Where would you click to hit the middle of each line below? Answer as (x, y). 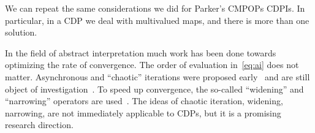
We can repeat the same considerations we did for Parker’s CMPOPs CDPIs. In (155, 8)
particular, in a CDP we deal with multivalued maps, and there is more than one (157, 20)
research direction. (39, 125)
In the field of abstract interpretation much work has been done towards (141, 52)
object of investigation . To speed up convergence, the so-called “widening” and (154, 89)
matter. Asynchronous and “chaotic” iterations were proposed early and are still (157, 76)
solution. (21, 32)
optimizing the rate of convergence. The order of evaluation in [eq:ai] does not (152, 65)
